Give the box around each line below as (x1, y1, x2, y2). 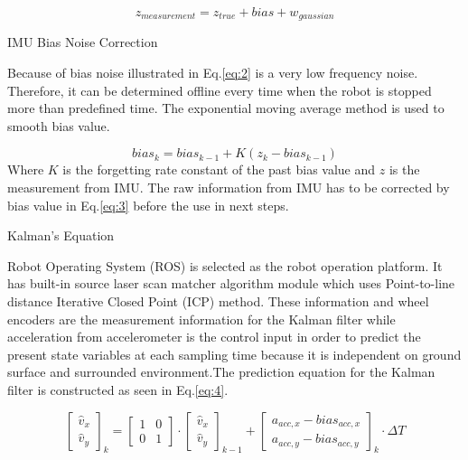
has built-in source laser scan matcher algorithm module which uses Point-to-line (7, 274, 455, 293)
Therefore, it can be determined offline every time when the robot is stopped (7, 80, 432, 99)
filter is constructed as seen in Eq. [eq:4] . (7, 380, 229, 399)
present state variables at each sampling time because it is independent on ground (7, 344, 462, 363)
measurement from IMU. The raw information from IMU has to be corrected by (7, 178, 450, 197)
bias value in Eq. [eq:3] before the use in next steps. (7, 195, 289, 214)
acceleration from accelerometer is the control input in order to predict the (7, 327, 421, 346)
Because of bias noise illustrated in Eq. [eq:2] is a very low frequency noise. (7, 63, 418, 82)
